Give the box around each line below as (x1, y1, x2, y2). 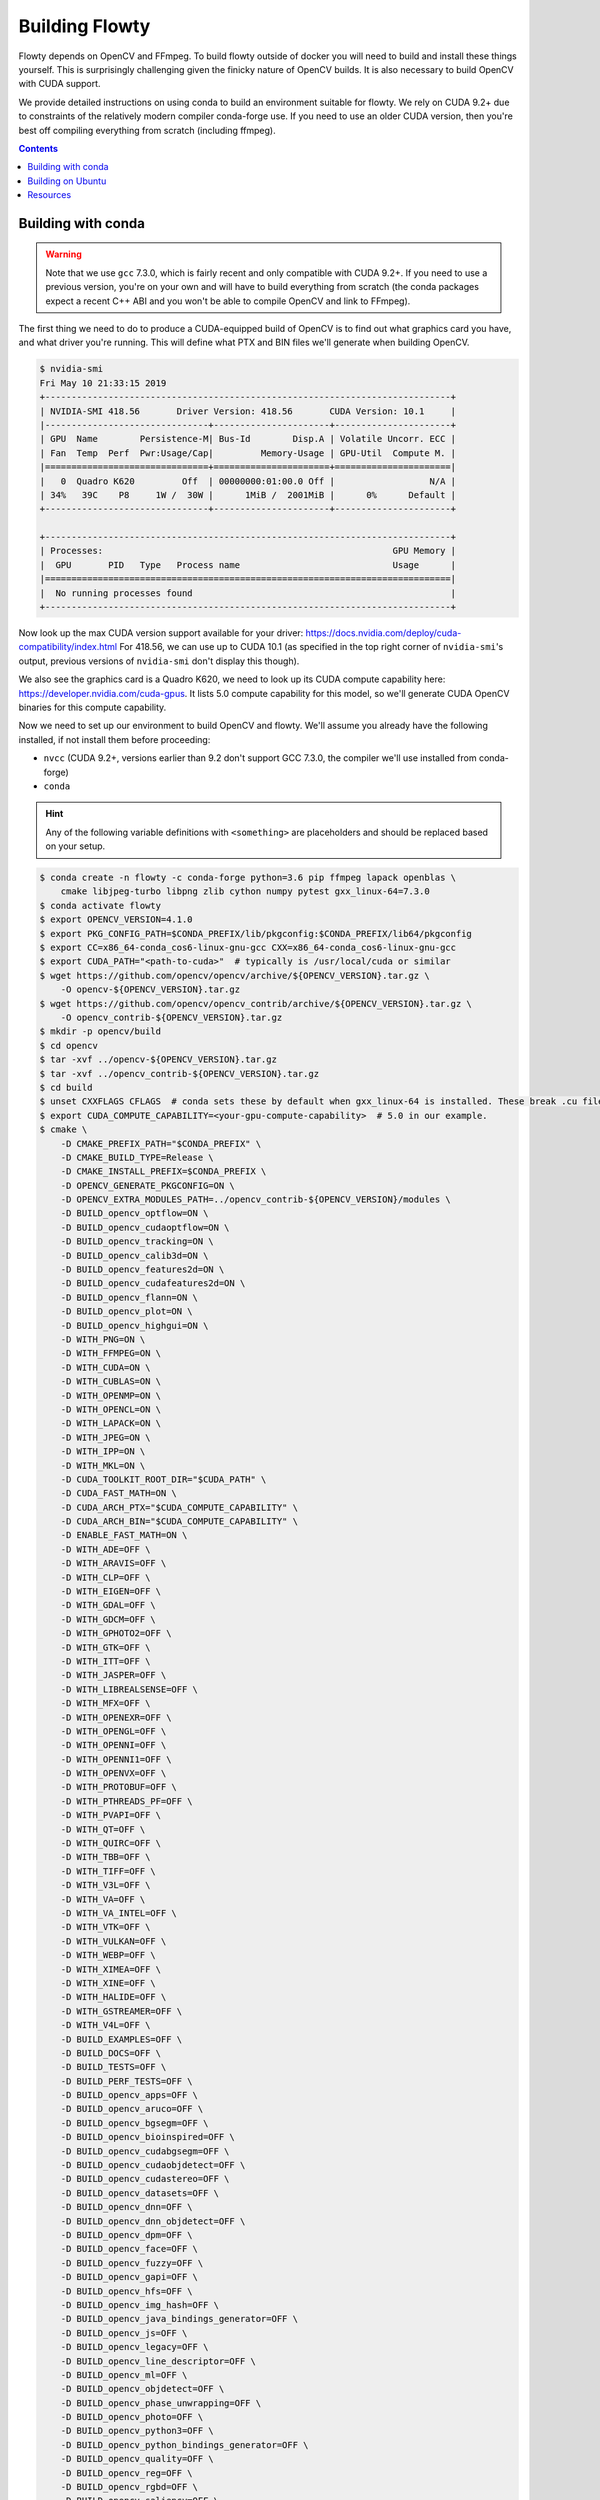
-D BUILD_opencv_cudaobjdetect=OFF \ (60, 2160, 246, 2171)
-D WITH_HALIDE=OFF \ (60, 1991, 167, 2003)
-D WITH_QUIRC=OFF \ (60, 1838, 162, 1849)
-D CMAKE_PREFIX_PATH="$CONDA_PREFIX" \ (60, 1138, 262, 1149)
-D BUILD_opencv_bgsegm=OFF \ (60, 2117, 209, 2129)
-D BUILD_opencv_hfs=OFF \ (60, 2285, 194, 2297)
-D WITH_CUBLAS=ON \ (60, 1376, 162, 1387)
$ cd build (39, 1081, 93, 1093)
